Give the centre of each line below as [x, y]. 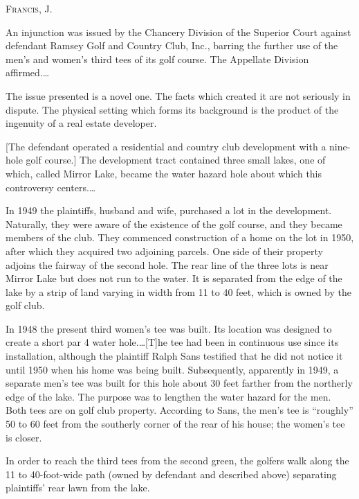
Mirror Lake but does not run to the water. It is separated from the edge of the [174, 278]
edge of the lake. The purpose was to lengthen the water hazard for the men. [168, 396]
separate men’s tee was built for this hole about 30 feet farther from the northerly [179, 383]
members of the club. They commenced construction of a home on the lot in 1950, [180, 237]
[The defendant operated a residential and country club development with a [166, 146]
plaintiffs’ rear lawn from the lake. [78, 488]
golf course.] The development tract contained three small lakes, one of [176, 160]
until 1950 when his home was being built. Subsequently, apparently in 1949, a [172, 369]
